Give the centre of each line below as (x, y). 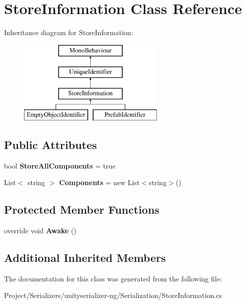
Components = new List (99, 182)
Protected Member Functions (82, 209)
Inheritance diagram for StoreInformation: (69, 32)
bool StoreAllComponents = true (60, 165)
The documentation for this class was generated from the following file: (113, 278)
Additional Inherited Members (85, 258)
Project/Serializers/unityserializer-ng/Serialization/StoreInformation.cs (113, 295)
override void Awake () (40, 231)
